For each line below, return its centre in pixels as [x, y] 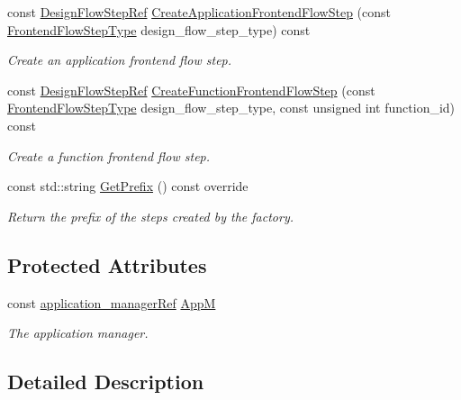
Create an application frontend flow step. [120, 60]
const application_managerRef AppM [112, 302]
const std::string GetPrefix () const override [128, 186]
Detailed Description [106, 382]
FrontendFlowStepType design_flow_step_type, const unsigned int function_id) [231, 108]
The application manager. [78, 333]
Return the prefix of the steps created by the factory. [150, 216]
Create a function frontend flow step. [109, 155]
